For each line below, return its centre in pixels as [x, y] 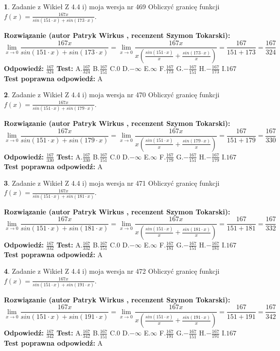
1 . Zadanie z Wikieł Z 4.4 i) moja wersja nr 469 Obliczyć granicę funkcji [112, 6]
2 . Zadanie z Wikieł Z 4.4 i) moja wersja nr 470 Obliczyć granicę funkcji [112, 95]
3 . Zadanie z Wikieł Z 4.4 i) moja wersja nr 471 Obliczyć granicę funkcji [112, 183]
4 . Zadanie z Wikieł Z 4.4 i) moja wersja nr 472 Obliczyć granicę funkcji [112, 271]
